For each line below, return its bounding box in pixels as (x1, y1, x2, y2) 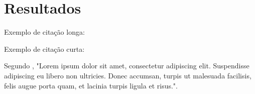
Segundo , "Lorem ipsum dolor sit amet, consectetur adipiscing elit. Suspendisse (4, 60, 249, 71)
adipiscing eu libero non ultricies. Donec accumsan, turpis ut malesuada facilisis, (4, 70, 251, 80)
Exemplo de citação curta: (4, 43, 85, 54)
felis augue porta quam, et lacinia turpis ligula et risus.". (4, 80, 178, 90)
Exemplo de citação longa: (4, 27, 85, 37)
